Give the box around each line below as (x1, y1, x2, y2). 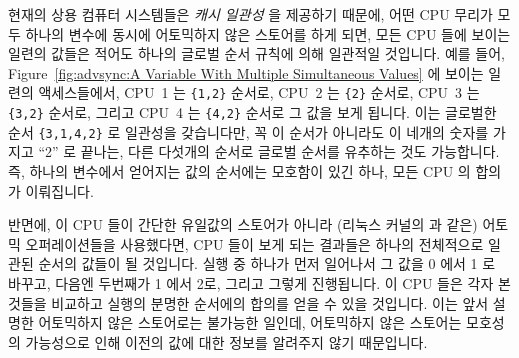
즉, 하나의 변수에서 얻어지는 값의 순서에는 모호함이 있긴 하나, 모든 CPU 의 (8, 160, 471, 181)
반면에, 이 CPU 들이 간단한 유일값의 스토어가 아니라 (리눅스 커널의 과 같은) (8, 214, 478, 235)
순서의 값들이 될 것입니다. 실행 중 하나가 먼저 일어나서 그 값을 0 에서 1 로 (38, 253, 496, 274)
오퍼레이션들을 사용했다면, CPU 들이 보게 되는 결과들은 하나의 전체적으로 (25, 233, 484, 254)
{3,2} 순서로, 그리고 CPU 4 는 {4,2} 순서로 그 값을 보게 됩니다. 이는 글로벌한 (8, 102, 497, 123)
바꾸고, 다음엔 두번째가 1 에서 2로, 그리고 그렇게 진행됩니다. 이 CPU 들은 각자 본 (8, 272, 511, 293)
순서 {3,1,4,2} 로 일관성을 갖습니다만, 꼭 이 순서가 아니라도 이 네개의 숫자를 (8, 121, 489, 142)
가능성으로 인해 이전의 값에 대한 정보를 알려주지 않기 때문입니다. (25, 331, 428, 352)
